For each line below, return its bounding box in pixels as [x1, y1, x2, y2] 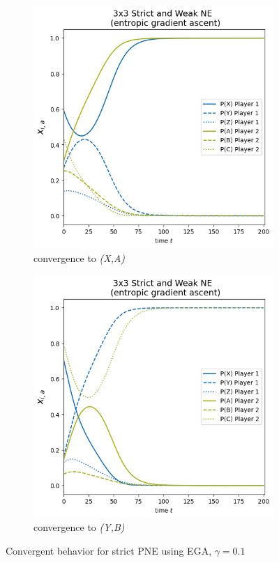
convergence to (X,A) [33, 250, 126, 265]
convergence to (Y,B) [33, 520, 125, 534]
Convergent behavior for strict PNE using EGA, [6, 543, 212, 558]
